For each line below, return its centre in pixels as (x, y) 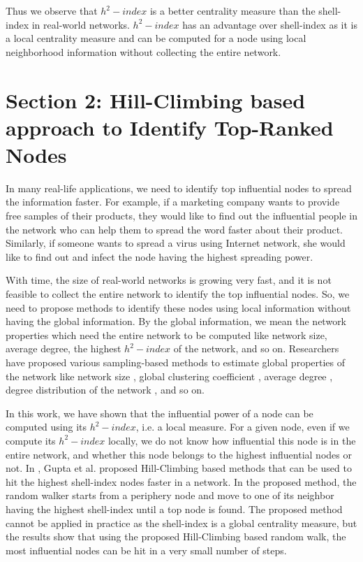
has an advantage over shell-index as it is (270, 24)
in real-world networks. (81, 24)
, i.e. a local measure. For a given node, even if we (243, 427)
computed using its (46, 427)
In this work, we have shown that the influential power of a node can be (160, 413)
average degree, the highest (64, 348)
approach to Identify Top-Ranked (170, 127)
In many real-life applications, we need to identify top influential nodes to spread (179, 188)
